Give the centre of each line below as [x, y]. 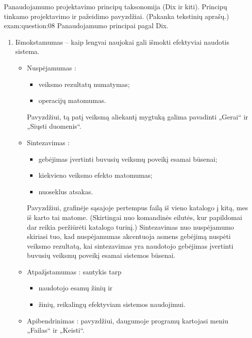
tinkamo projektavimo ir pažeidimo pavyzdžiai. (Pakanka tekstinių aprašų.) [117, 16]
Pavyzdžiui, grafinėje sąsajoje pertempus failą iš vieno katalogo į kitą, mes [137, 208]
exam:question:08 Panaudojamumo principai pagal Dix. [86, 25]
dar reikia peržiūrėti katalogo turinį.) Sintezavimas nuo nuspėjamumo [130, 227]
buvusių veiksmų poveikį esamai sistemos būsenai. [101, 255]
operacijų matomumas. [72, 100]
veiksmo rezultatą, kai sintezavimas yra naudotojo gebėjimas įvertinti [130, 245]
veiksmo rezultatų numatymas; [84, 84]
